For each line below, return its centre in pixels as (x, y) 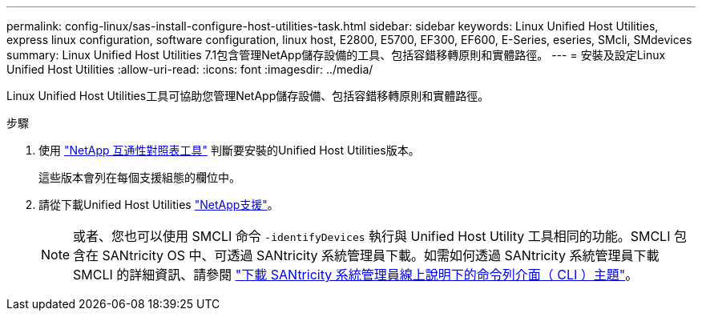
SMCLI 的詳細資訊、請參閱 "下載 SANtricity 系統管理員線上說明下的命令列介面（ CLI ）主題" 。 (356, 275)
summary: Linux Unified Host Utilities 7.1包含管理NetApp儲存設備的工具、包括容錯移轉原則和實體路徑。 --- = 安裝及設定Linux (336, 55)
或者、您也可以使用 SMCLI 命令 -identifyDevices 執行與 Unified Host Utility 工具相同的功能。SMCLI (372, 236)
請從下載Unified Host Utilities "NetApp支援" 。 (159, 205)
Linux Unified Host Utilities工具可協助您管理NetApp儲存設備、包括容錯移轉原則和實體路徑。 (248, 96)
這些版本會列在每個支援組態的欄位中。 (139, 177)
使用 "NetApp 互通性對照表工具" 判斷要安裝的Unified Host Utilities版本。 (229, 150)
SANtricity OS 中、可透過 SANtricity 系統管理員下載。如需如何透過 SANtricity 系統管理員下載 (381, 255)
